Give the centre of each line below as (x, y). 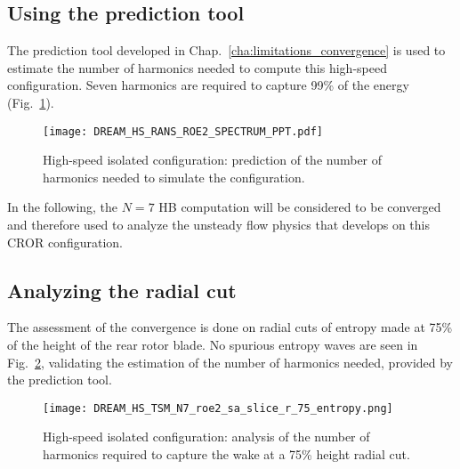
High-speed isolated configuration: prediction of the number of (213, 160)
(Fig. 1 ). (31, 102)
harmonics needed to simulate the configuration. (174, 177)
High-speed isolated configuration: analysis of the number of (206, 437)
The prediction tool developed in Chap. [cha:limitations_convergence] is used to (226, 50)
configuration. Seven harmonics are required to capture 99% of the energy (208, 85)
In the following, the (63, 207)
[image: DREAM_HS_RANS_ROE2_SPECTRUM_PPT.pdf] (183, 131)
